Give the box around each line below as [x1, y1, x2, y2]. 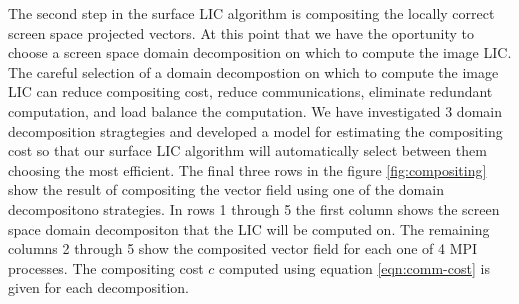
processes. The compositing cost [8, 257, 204, 278]
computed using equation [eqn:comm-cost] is [219, 257, 490, 278]
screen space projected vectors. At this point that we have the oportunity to [8, 22, 474, 43]
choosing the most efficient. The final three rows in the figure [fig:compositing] [8, 159, 487, 180]
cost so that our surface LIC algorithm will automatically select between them [8, 140, 487, 161]
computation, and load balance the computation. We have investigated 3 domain [8, 100, 502, 121]
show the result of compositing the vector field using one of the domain [8, 179, 444, 200]
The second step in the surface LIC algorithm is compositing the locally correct [8, 3, 495, 23]
